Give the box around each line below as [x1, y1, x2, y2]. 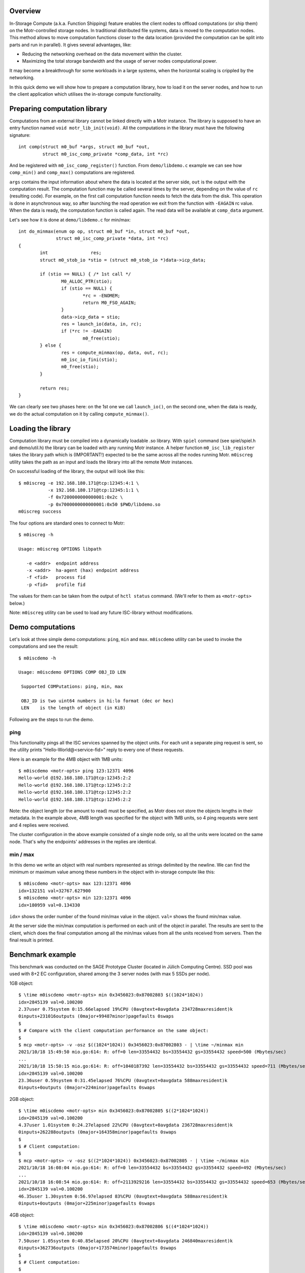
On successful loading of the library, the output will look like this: [9, 468, 145, 475]
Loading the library [9, 424, 71, 433]
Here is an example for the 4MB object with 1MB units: [9, 756, 123, 762]
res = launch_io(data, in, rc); [61, 321, 142, 327]
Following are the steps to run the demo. [9, 716, 94, 723]
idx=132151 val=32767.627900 [18, 888, 91, 894]
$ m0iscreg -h [18, 532, 53, 537]
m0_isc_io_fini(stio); [61, 357, 118, 363]
